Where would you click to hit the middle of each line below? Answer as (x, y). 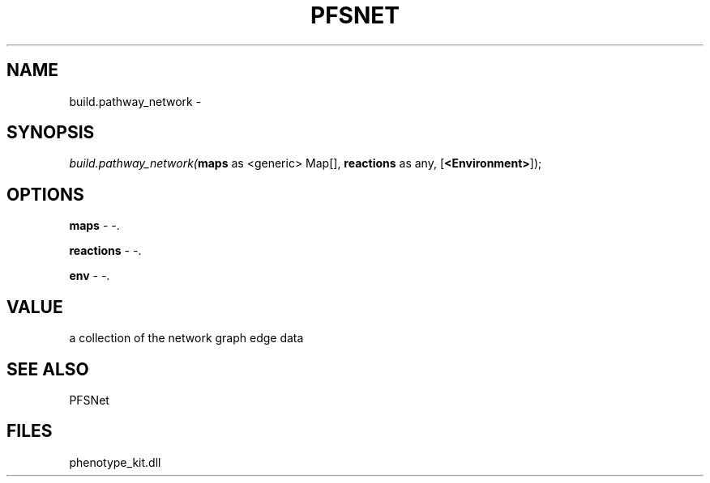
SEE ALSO (48, 369)
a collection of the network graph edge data (186, 338)
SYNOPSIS (51, 133)
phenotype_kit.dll (115, 462)
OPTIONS (45, 194)
